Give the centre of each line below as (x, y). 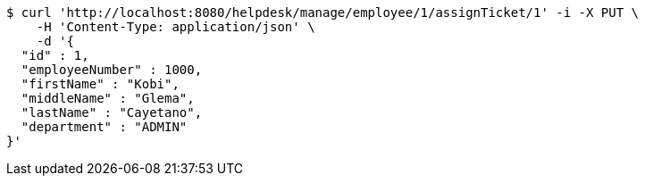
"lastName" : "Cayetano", (112, 112)
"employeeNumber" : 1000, (112, 70)
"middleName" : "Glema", (108, 98)
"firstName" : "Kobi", (100, 84)
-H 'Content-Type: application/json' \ (176, 27)
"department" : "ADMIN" (104, 127)
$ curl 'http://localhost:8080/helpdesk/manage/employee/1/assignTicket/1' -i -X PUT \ (323, 12)
